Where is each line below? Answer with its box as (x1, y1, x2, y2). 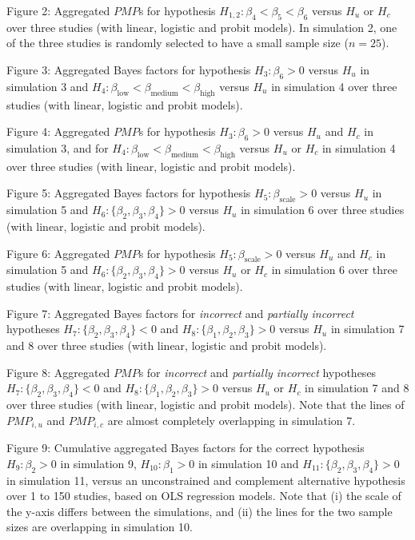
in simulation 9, (60, 455, 137, 471)
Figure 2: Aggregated (6, 2, 110, 18)
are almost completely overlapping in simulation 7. (107, 411, 356, 428)
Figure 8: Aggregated (6, 363, 110, 380)
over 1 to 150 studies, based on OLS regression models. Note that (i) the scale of (6, 487, 401, 504)
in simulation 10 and (198, 455, 299, 471)
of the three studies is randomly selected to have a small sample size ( (6, 34, 349, 51)
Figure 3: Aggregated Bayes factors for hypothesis (6, 61, 251, 77)
